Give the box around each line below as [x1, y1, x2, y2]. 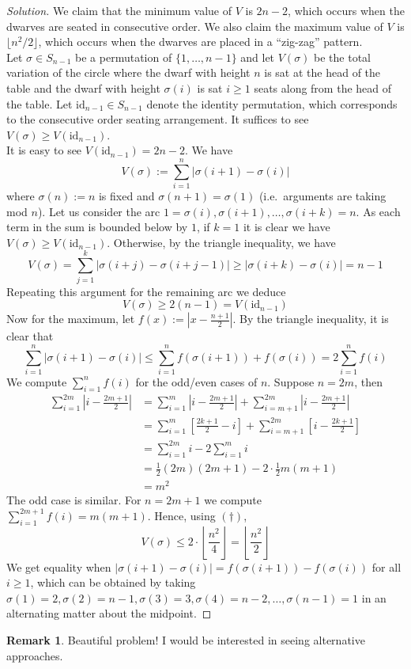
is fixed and [98, 188, 155, 204]
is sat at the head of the [264, 64, 381, 81]
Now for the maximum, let [6, 310, 135, 327]
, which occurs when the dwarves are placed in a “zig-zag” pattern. [38, 33, 363, 50]
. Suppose [267, 373, 315, 390]
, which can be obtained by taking [30, 574, 196, 591]
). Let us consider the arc [37, 203, 160, 219]
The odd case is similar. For [6, 492, 141, 508]
